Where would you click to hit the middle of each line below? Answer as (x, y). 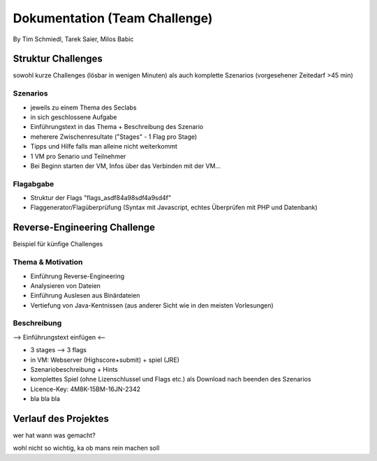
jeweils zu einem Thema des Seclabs (83, 107)
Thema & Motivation (48, 262)
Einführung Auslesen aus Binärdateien (85, 296)
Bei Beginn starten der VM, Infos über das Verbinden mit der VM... (126, 166)
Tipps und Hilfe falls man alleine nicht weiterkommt (104, 146)
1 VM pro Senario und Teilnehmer (78, 156)
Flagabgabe (34, 183)
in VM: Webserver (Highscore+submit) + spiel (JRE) (105, 360)
